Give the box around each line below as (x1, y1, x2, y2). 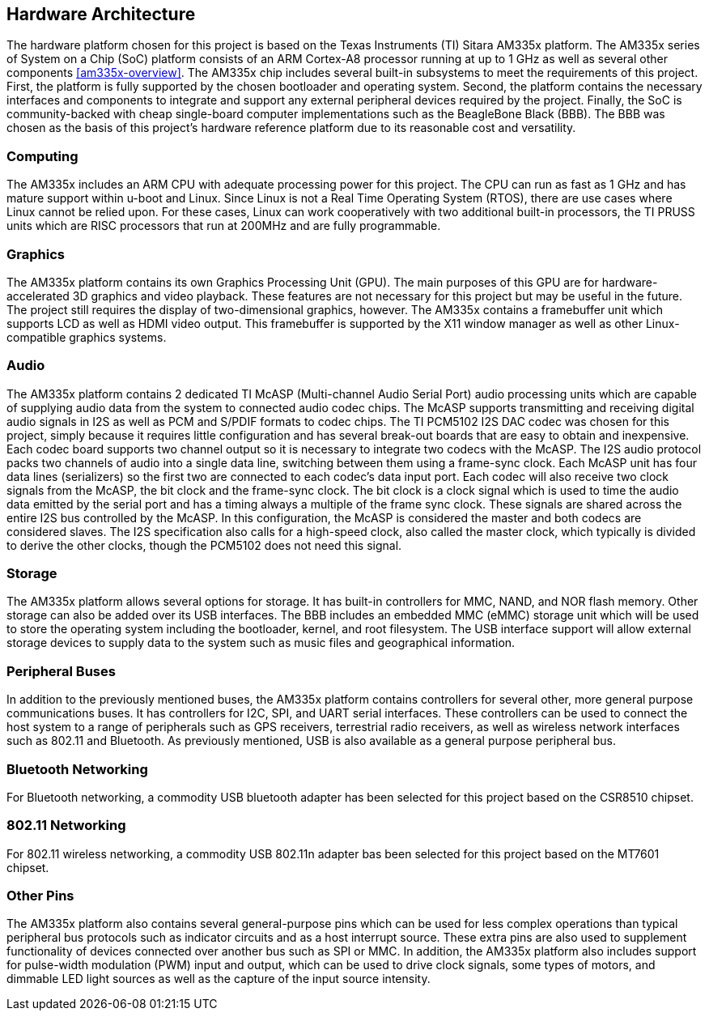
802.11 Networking (6, 817, 126, 834)
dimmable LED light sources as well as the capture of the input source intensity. (6, 972, 431, 986)
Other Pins (6, 887, 74, 904)
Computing (6, 147, 79, 164)
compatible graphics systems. (6, 330, 167, 344)
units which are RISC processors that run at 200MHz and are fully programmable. (6, 219, 441, 233)
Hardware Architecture (6, 4, 196, 24)
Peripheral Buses (6, 662, 116, 679)
